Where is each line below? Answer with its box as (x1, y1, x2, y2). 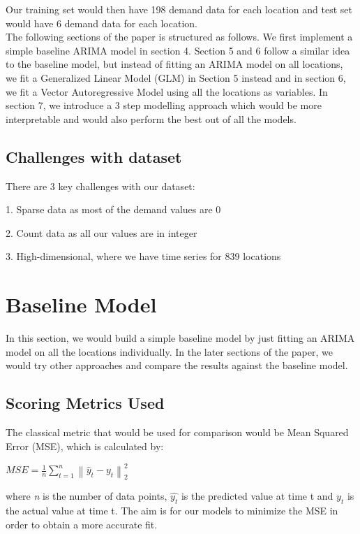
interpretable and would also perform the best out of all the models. (6, 111, 297, 126)
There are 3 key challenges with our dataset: (6, 178, 195, 193)
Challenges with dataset (6, 145, 182, 167)
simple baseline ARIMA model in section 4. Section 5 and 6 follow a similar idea (6, 43, 350, 57)
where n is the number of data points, (6, 489, 167, 503)
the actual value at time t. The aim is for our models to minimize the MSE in (6, 503, 338, 518)
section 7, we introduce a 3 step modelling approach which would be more (6, 98, 322, 113)
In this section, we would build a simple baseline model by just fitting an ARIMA (6, 331, 355, 345)
